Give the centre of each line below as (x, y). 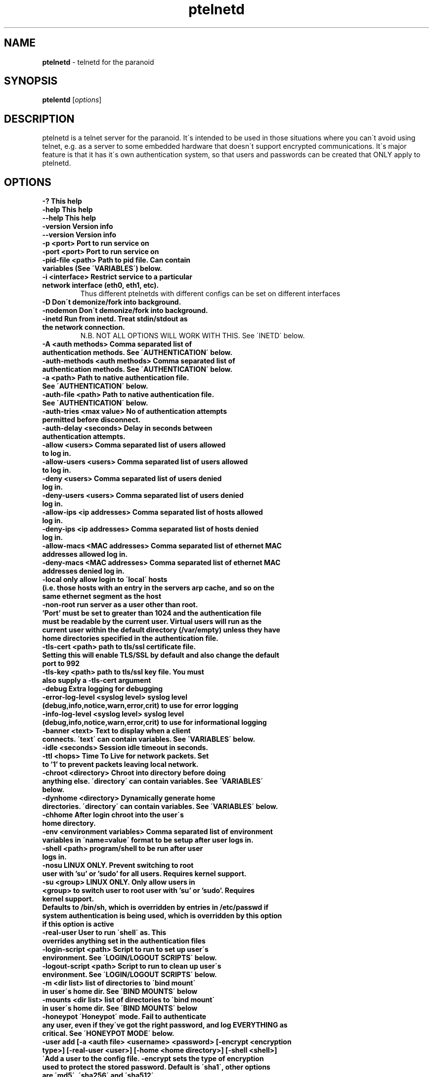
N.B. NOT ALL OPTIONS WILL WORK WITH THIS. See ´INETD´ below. (193, 336)
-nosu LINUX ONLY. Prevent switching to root (118, 865)
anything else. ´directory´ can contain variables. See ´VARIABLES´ (153, 781)
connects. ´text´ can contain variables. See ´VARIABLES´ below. (149, 739)
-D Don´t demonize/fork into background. (112, 302)
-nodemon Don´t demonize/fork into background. (125, 311)
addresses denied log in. (83, 571)
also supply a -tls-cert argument (97, 680)
